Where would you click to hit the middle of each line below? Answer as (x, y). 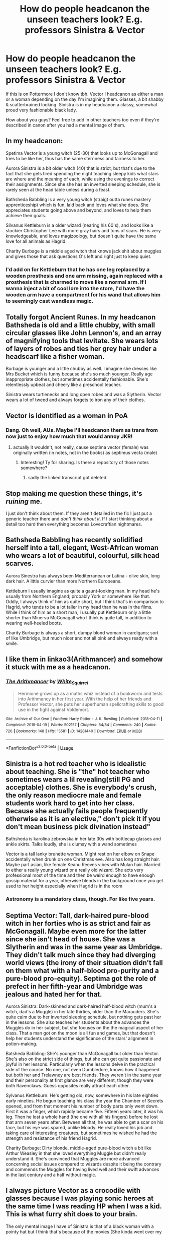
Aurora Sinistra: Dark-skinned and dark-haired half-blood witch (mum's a (81, 1006)
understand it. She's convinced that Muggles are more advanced (73, 1158)
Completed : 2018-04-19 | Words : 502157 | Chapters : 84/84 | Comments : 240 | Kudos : (81, 725)
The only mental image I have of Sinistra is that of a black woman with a (80, 1226)
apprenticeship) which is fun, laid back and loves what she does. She (77, 205)
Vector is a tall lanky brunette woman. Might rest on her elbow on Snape (80, 854)
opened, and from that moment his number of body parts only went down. (82, 1106)
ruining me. (24, 501)
